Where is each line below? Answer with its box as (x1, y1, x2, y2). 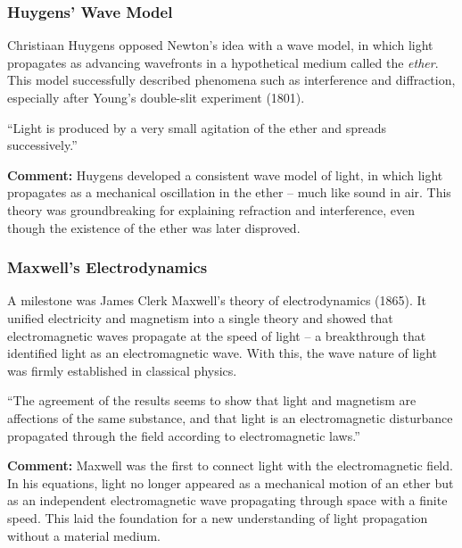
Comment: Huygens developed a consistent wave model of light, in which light (7, 165, 443, 184)
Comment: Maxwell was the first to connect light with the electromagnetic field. (7, 456, 453, 475)
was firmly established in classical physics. (7, 361, 237, 379)
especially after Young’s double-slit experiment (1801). (7, 88, 305, 106)
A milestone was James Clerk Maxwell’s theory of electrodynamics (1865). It (7, 291, 427, 310)
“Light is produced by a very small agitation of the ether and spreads (7, 118, 386, 137)
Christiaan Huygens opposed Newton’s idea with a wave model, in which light (7, 36, 433, 54)
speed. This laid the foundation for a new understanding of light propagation (7, 508, 428, 527)
